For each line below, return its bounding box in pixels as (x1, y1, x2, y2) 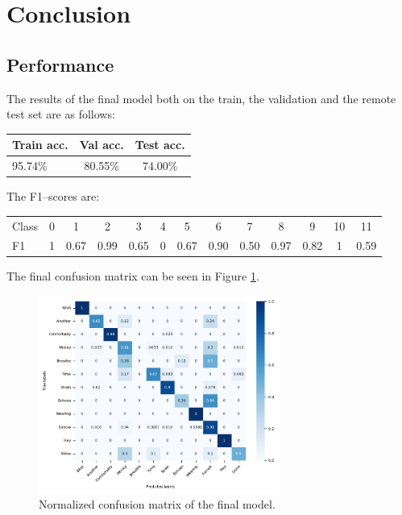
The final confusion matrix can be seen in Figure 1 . (6, 268, 259, 284)
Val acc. (79, 136, 124, 153)
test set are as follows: (6, 106, 115, 123)
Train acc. (12, 136, 68, 153)
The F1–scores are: (6, 188, 100, 205)
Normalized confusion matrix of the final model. (39, 496, 276, 513)
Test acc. (135, 136, 185, 153)
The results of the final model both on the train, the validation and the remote (6, 89, 396, 106)
